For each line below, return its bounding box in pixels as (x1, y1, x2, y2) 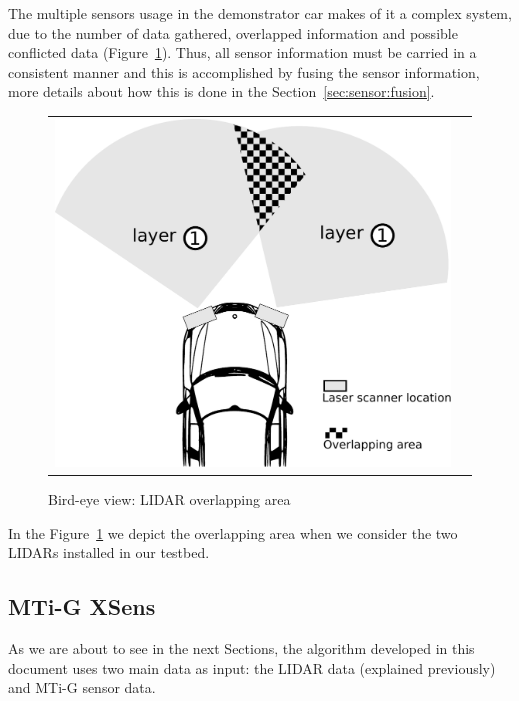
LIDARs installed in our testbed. (8, 542, 210, 563)
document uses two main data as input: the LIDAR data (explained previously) (8, 657, 496, 678)
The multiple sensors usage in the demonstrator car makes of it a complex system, (8, 3, 512, 23)
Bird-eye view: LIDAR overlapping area (48, 489, 291, 510)
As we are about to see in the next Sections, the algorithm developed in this (8, 638, 475, 659)
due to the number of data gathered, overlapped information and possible (8, 22, 458, 43)
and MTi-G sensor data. (8, 677, 156, 698)
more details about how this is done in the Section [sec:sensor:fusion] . (8, 81, 435, 102)
